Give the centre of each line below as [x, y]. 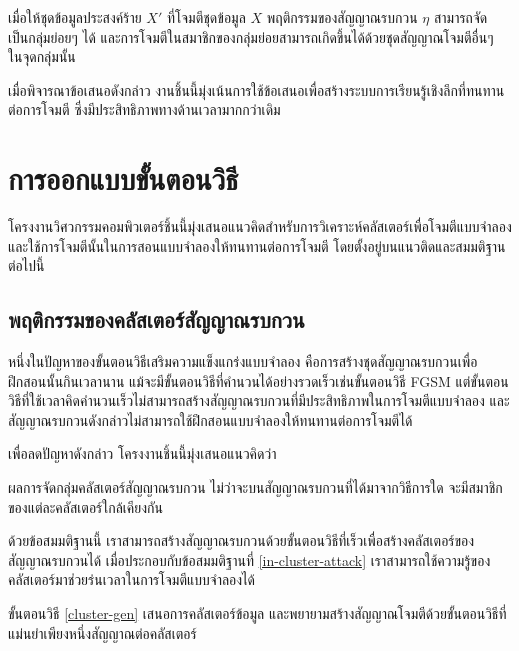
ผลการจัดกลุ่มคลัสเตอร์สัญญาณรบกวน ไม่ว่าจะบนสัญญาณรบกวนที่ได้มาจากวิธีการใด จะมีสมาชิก [255, 487]
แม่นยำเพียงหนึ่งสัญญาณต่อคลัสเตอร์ [102, 632]
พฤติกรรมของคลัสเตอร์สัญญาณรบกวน [156, 319]
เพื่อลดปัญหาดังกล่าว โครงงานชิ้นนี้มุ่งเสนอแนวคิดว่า [142, 453]
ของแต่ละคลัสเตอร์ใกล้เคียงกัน [85, 506]
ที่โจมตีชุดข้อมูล [206, 17]
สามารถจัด [460, 17]
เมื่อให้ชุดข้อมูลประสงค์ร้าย [75, 17]
